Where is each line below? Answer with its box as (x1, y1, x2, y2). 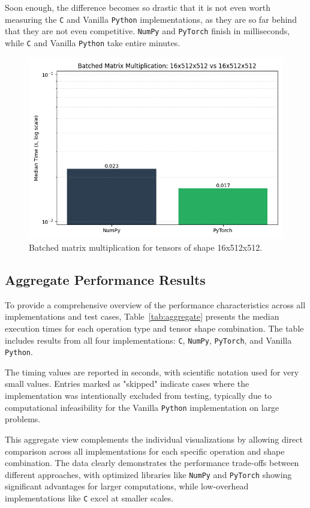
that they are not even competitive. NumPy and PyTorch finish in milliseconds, (5, 25, 290, 37)
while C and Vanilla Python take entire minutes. (5, 36, 180, 49)
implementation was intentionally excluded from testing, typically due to (5, 389, 272, 402)
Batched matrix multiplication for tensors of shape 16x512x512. (29, 241, 263, 253)
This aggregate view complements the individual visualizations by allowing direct (5, 432, 303, 445)
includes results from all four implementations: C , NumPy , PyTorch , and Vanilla (5, 333, 292, 346)
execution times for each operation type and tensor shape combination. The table (5, 321, 304, 334)
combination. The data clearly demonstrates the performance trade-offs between (5, 456, 299, 469)
